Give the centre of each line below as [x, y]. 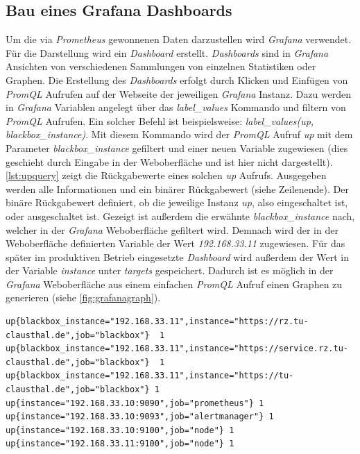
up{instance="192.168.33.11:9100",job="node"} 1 [120, 444]
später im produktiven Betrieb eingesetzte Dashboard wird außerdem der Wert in [177, 257]
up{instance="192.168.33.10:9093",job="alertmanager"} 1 [140, 417]
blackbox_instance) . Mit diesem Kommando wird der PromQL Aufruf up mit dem [179, 134]
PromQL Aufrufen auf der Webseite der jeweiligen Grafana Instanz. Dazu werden [179, 93]
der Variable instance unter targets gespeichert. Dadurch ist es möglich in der [170, 270]
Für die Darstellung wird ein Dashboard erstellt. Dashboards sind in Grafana [167, 52]
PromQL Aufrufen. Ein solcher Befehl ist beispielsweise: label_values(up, [160, 120]
